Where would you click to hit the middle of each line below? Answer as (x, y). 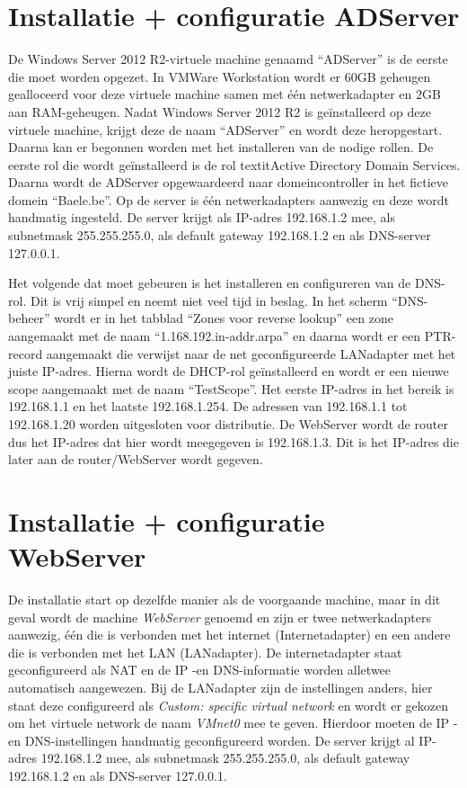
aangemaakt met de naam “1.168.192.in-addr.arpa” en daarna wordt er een (215, 336)
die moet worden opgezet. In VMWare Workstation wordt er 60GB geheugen (220, 76)
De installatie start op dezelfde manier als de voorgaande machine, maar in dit (225, 600)
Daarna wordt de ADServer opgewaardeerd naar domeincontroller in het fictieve (228, 182)
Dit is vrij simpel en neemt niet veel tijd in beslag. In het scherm (209, 300)
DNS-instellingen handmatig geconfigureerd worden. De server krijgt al (220, 740)
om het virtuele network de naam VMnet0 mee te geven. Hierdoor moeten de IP (229, 723)
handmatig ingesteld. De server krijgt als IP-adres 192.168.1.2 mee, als (202, 217)
